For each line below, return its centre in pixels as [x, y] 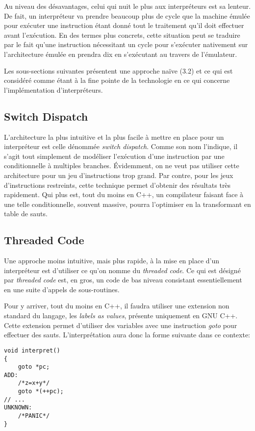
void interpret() [32, 350]
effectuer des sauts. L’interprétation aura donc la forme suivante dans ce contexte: [127, 335]
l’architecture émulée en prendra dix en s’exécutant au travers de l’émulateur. [121, 54]
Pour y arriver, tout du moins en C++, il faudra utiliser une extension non [117, 306]
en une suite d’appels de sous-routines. [62, 289]
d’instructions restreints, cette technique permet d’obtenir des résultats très [117, 185]
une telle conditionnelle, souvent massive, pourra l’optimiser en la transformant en [127, 204]
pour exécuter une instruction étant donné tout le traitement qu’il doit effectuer [124, 25]
